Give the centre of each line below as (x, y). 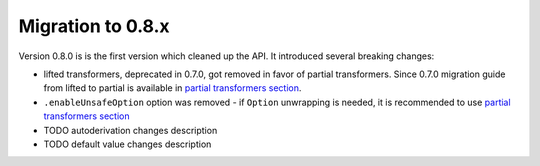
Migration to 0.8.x (94, 26)
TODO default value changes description (127, 144)
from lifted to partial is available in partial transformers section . (172, 88)
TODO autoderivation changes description (130, 130)
